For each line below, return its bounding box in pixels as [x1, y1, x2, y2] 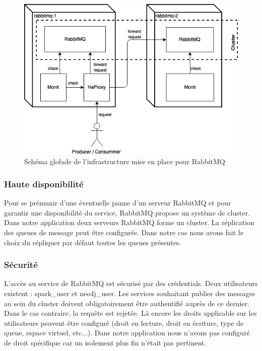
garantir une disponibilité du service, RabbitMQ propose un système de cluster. [4, 207, 250, 218]
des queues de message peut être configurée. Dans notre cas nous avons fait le [4, 227, 243, 238]
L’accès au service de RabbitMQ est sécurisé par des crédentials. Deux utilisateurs [4, 278, 258, 289]
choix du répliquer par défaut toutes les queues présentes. [4, 237, 181, 247]
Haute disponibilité [4, 177, 84, 190]
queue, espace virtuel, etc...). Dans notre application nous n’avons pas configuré [4, 327, 250, 338]
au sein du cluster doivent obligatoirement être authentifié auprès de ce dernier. [4, 298, 249, 308]
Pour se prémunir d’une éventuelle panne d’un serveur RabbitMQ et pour [4, 197, 231, 208]
